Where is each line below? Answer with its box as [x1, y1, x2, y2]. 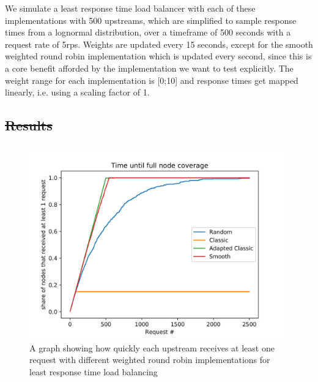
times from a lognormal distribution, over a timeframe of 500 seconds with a [5, 26, 291, 39]
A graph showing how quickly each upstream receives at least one [29, 341, 275, 354]
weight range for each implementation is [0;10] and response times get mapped [5, 73, 298, 86]
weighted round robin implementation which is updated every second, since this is [5, 50, 312, 62]
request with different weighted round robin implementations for [29, 353, 270, 366]
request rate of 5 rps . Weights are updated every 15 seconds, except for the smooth [5, 37, 313, 50]
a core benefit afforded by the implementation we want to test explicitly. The [5, 61, 294, 74]
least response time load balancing [29, 365, 158, 378]
